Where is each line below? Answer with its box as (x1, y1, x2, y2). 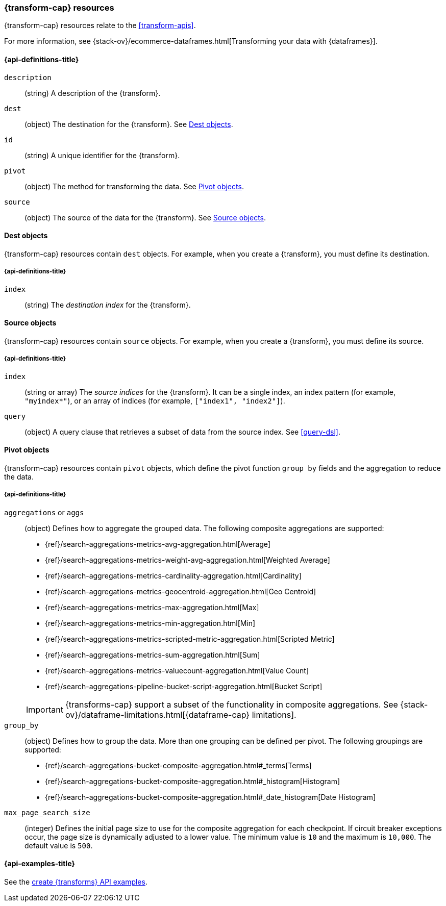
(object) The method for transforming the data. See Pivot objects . (24, 182, 244, 191)
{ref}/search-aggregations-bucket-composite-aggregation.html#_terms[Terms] (45, 761, 312, 770)
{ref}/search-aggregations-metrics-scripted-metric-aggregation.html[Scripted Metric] (45, 634, 335, 643)
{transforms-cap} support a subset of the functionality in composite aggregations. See (65, 699, 398, 710)
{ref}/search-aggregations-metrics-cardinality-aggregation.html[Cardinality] (45, 571, 302, 580)
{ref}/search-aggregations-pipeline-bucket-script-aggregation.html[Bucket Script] (45, 682, 323, 691)
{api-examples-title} (4, 859, 75, 868)
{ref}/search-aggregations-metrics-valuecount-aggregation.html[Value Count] (45, 666, 309, 675)
